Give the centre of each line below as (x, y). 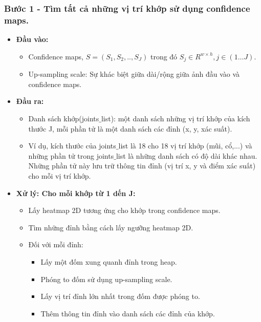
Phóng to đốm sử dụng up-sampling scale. (106, 279)
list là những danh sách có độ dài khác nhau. (187, 155)
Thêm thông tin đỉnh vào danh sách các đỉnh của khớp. (128, 313)
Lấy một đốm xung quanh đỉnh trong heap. (109, 261)
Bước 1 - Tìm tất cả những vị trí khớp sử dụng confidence (127, 8)
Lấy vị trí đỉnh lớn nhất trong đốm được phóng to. (120, 296)
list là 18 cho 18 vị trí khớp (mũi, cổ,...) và (185, 146)
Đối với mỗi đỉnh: (56, 244)
